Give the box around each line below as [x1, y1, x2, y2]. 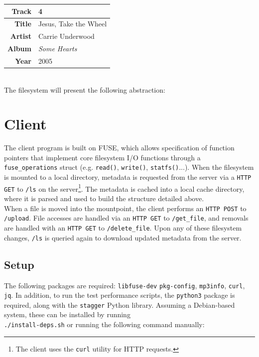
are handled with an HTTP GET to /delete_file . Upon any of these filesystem [4, 223, 242, 233]
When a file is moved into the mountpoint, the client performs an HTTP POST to [4, 203, 247, 213]
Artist [10, 31, 31, 41]
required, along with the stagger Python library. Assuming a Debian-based [4, 299, 235, 310]
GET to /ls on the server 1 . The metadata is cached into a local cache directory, [4, 182, 245, 194]
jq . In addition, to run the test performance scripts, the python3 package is [4, 290, 235, 300]
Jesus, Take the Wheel [38, 18, 107, 29]
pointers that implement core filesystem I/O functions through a [4, 152, 201, 162]
